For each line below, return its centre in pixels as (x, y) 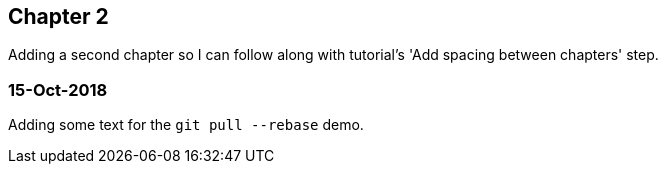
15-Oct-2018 (58, 89)
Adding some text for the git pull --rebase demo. (186, 125)
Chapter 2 (58, 16)
